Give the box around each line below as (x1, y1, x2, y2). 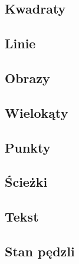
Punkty (5, 138, 51, 156)
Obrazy (5, 68, 50, 87)
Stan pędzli (5, 242, 75, 260)
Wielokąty (5, 103, 68, 121)
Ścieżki (5, 173, 48, 191)
